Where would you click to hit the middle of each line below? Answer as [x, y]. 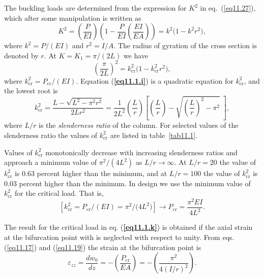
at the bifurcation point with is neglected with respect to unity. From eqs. [119, 237]
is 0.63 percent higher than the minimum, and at [91, 173]
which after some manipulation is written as [73, 18]
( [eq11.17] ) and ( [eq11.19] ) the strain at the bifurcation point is [103, 247]
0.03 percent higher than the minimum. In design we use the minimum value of [127, 183]
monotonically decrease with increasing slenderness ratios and [141, 152]
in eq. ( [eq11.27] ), [228, 8]
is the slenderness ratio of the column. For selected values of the [139, 125]
